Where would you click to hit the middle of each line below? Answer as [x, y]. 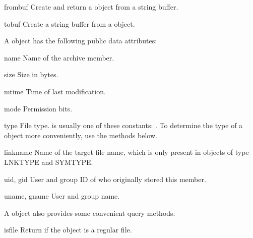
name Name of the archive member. [59, 57]
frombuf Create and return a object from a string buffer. [91, 7]
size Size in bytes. [31, 74]
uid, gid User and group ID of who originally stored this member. [105, 179]
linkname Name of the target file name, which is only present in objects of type [126, 152]
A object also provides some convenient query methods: [90, 213]
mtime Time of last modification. [55, 91]
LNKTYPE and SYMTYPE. [49, 162]
